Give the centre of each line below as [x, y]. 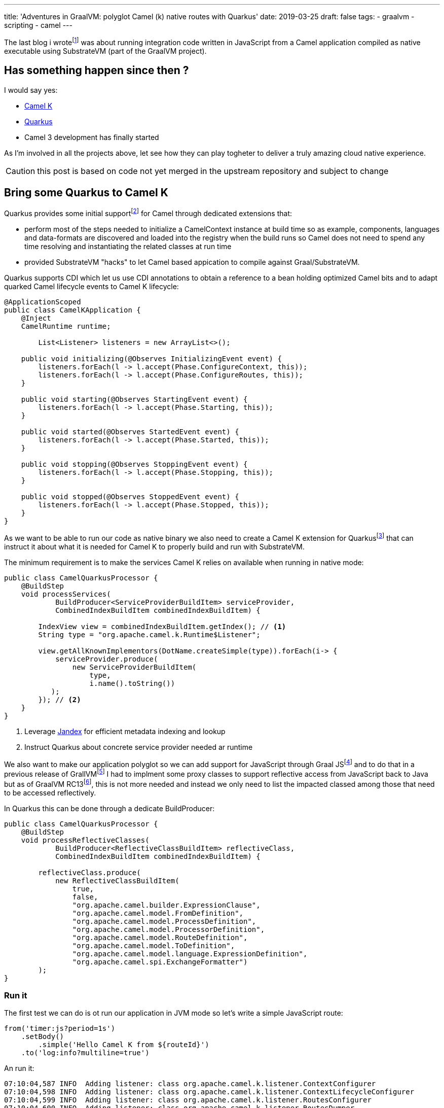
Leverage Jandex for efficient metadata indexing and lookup [125, 731]
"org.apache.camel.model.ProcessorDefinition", [169, 929]
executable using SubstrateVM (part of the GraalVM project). [105, 51]
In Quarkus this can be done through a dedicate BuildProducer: [109, 808]
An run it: [19, 1068]
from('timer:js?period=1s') [60, 1029]
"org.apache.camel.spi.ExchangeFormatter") [160, 962]
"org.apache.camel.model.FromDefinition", [158, 913]
